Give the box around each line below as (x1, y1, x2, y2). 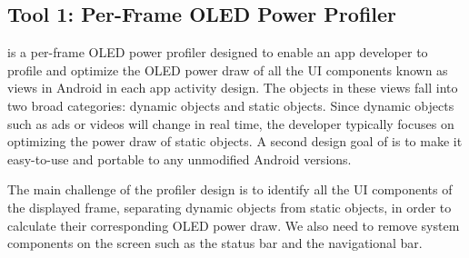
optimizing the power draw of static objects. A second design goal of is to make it (7, 132, 463, 151)
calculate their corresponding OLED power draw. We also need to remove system (7, 215, 460, 234)
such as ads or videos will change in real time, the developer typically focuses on (7, 114, 454, 133)
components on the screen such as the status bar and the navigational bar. (7, 233, 423, 253)
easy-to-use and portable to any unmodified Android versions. (7, 149, 352, 168)
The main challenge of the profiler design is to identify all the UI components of (7, 180, 453, 199)
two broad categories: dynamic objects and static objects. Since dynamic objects (7, 95, 454, 114)
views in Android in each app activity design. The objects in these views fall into (7, 78, 458, 97)
